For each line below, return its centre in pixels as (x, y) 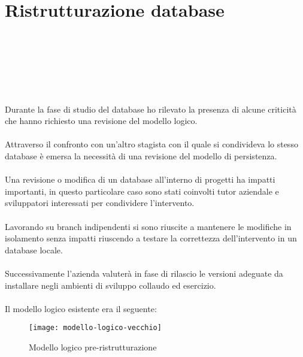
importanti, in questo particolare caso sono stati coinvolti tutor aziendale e (142, 191)
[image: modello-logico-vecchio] (95, 328)
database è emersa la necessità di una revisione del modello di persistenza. (141, 156)
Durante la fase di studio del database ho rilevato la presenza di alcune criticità (151, 109)
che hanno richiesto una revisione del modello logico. (101, 121)
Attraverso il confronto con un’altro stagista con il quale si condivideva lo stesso (151, 144)
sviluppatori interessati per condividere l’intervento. (100, 203)
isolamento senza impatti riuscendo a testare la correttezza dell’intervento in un (151, 238)
